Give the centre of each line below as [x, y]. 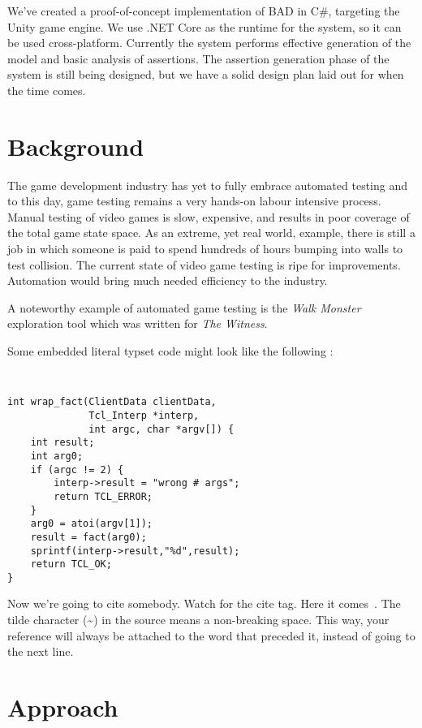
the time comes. [47, 90]
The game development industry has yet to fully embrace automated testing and [208, 185]
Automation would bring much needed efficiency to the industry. [168, 280]
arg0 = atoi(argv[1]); [91, 524]
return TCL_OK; [71, 564]
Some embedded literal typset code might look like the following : [170, 351]
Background [76, 146]
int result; [62, 443]
